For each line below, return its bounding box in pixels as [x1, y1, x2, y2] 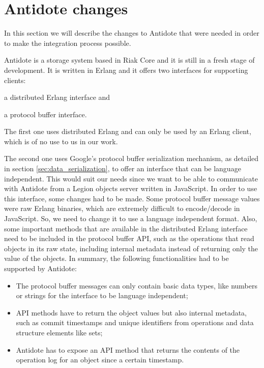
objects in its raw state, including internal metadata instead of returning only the [4, 243, 258, 253]
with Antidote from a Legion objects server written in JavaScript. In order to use [4, 183, 257, 194]
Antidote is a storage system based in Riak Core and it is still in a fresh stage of [4, 55, 255, 65]
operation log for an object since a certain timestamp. [16, 354, 184, 365]
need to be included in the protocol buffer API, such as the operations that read [4, 233, 254, 244]
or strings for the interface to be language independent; [16, 290, 188, 301]
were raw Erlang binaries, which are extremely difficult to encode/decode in [4, 203, 240, 214]
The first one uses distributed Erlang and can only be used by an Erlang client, [4, 126, 251, 137]
